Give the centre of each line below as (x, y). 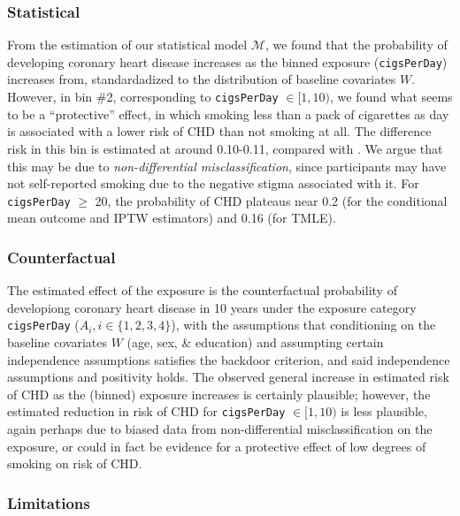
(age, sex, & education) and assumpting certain (255, 342)
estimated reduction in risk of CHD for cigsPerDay (146, 411)
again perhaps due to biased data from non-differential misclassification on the (220, 429)
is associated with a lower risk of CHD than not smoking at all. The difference (219, 131)
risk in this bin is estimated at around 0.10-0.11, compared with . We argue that (225, 148)
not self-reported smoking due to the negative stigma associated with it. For (213, 183)
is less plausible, (384, 411)
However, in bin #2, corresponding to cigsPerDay (143, 97)
